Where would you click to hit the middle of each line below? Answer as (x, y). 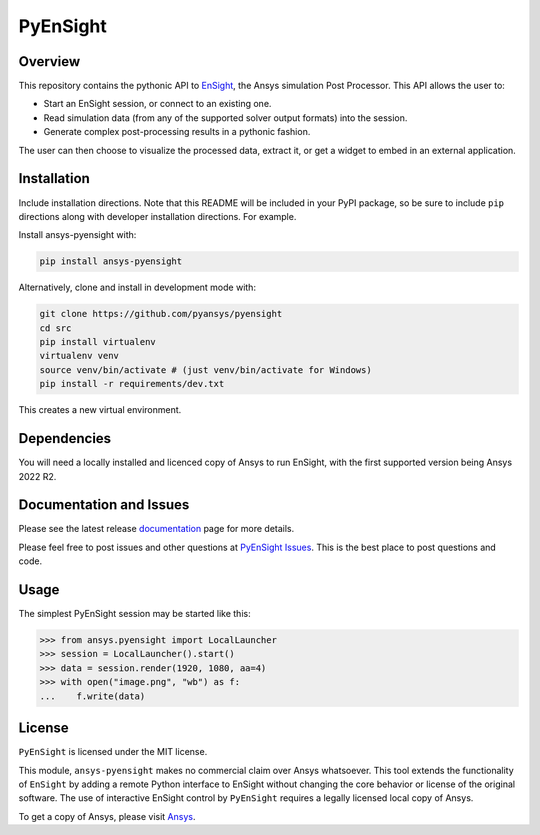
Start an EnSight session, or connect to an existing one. (157, 104)
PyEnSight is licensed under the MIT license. (113, 752)
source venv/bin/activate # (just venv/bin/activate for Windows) (205, 369)
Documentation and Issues (104, 505)
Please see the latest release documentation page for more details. (156, 529)
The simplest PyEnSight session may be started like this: (134, 614)
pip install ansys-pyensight (111, 261)
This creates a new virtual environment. (100, 410)
